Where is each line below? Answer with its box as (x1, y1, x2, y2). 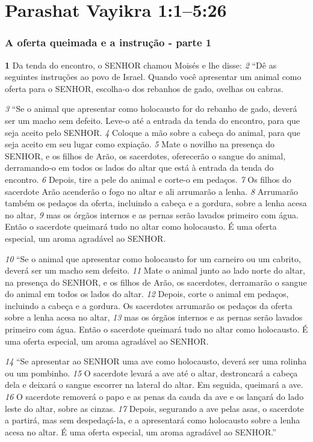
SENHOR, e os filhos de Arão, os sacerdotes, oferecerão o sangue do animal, (5, 149, 286, 162)
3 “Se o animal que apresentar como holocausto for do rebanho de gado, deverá (5, 102, 297, 115)
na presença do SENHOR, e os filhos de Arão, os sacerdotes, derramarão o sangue (5, 275, 307, 288)
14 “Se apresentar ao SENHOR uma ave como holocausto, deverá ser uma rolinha (5, 355, 307, 367)
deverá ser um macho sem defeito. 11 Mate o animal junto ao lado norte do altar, (5, 264, 305, 277)
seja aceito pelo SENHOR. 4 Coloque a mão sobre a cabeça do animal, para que (5, 126, 300, 138)
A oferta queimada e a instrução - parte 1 (5, 35, 212, 50)
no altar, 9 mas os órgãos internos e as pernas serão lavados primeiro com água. (5, 208, 299, 221)
